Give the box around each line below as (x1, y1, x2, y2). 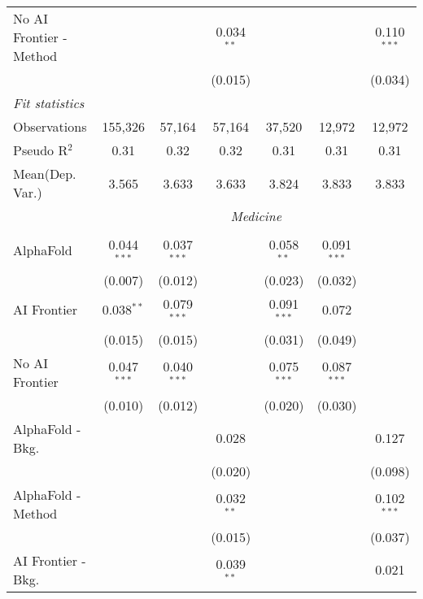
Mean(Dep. (13, 164, 76, 183)
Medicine (230, 206, 282, 225)
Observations (13, 117, 87, 136)
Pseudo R (13, 141, 68, 159)
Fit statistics (13, 93, 85, 112)
